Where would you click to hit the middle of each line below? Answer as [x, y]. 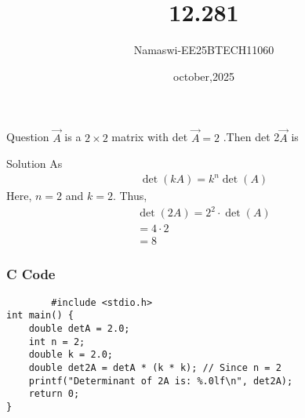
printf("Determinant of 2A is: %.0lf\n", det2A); [161, 381]
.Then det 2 [251, 137]
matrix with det [150, 137]
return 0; [54, 394]
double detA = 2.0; [79, 328]
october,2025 [204, 76]
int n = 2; [57, 342]
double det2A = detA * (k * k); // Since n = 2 [155, 367]
